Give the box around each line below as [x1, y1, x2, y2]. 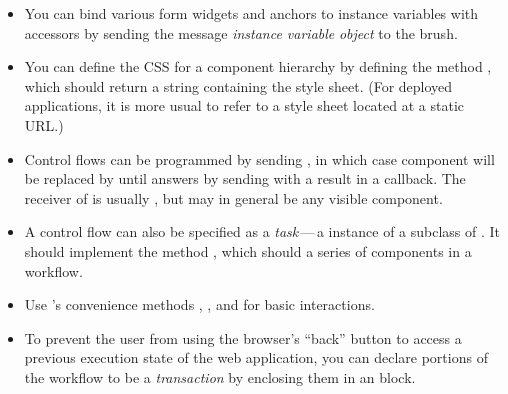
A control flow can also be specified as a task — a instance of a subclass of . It [24, 221, 501, 242]
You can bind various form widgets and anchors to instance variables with [24, 3, 479, 23]
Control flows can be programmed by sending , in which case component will [24, 148, 495, 169]
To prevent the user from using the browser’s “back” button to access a [24, 327, 462, 348]
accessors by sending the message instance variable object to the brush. [24, 22, 458, 43]
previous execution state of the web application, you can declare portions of [24, 347, 488, 368]
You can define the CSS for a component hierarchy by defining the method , [24, 56, 492, 77]
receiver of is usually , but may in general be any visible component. [24, 187, 443, 208]
